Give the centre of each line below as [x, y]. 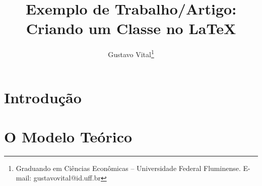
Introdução [43, 97]
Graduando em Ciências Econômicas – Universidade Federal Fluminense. [128, 168]
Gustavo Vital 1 [131, 53]
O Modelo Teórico [68, 136]
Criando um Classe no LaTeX [131, 28]
